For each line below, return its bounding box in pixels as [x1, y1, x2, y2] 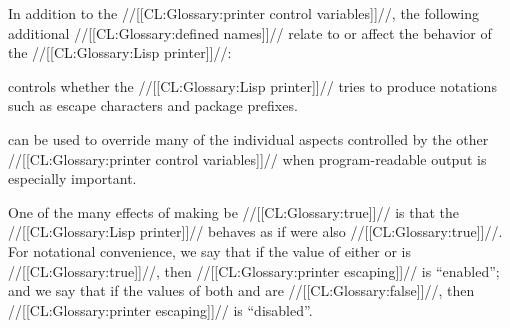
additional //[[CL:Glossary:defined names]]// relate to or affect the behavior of [8, 22, 492, 43]
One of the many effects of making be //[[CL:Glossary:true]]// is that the [8, 201, 459, 222]
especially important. [8, 168, 137, 189]
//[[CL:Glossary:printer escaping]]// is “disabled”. [8, 299, 313, 320]
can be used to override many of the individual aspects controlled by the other [8, 128, 489, 149]
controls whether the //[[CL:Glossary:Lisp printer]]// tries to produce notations [8, 75, 497, 96]
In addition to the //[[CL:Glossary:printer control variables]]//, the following [8, 3, 479, 23]
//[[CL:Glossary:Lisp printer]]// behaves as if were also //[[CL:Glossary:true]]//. [8, 221, 503, 242]
